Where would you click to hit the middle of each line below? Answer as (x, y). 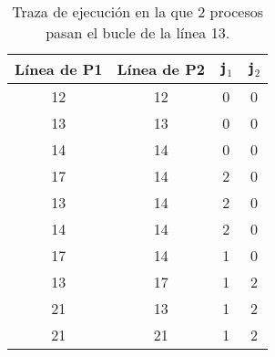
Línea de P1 (59, 69)
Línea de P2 (161, 69)
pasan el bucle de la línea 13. (138, 32)
